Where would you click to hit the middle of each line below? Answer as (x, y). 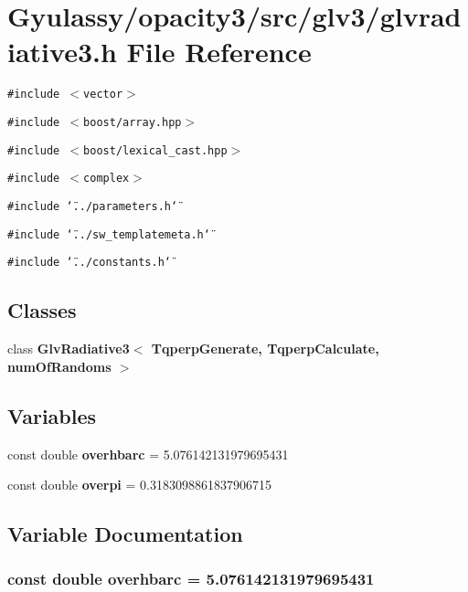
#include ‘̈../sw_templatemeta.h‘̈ (109, 234)
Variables (52, 415)
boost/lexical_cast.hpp (155, 150)
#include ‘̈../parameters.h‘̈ (93, 206)
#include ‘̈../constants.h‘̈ (89, 263)
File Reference (219, 52)
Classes (42, 310)
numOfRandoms (59, 366)
